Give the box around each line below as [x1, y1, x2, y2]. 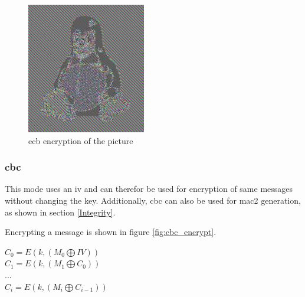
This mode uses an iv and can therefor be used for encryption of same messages [5, 182, 293, 195]
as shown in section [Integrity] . [5, 205, 116, 218]
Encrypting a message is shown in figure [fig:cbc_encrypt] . [5, 226, 217, 238]
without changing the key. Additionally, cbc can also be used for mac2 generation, [5, 194, 301, 206]
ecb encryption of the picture [28, 134, 133, 146]
